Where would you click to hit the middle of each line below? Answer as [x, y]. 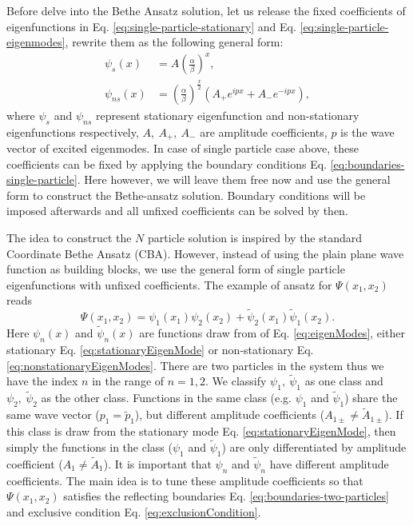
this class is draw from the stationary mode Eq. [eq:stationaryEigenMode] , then [201, 431]
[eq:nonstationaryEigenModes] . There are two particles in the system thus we [195, 365]
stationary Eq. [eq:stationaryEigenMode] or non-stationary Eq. [160, 349]
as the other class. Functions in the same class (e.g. [167, 398]
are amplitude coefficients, [264, 131]
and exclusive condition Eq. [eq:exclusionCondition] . [134, 511]
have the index [42, 381]
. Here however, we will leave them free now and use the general [234, 179]
